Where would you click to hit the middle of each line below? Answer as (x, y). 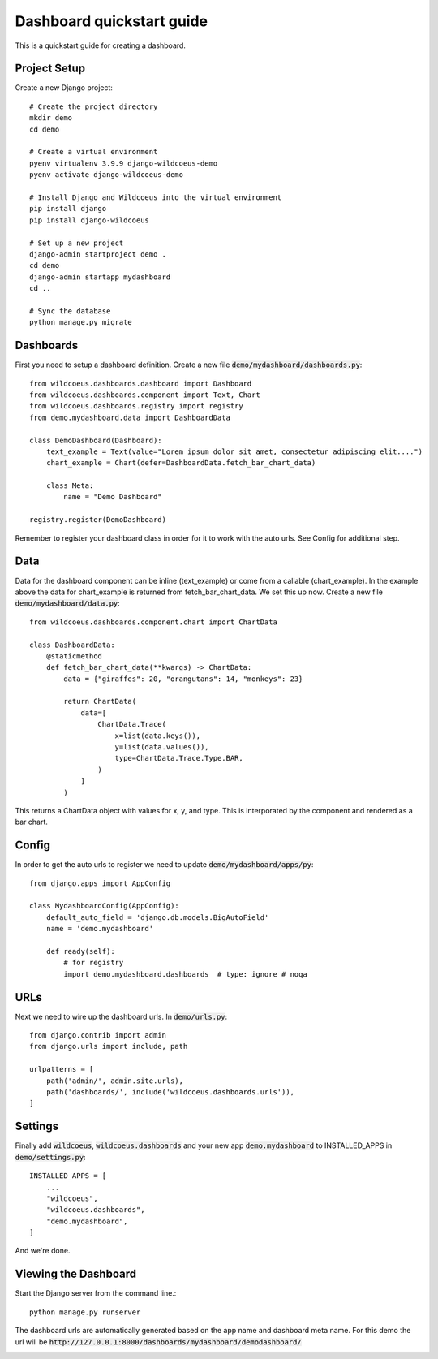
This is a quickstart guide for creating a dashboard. (101, 45)
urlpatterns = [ (62, 1069)
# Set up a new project (77, 243)
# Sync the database (70, 311)
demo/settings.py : (50, 1157)
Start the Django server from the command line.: (96, 1293)
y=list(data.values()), (162, 747)
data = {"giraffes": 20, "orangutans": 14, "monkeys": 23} (183, 679)
